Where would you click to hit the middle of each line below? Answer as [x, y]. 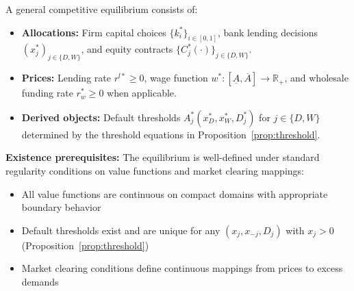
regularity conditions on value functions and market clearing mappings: [155, 171]
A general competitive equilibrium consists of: [102, 9]
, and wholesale [316, 78]
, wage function [176, 78]
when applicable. [142, 93]
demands [40, 281]
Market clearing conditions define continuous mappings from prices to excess [182, 268]
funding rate [47, 93]
